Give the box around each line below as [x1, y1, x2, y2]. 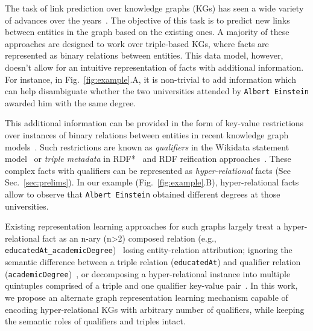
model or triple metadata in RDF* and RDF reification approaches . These [5, 152, 291, 165]
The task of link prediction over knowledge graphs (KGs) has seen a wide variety [5, 2, 304, 14]
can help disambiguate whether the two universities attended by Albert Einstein [5, 85, 309, 97]
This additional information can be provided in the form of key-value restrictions [5, 117, 304, 129]
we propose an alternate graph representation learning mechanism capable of [5, 291, 288, 303]
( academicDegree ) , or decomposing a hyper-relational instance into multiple [5, 267, 291, 280]
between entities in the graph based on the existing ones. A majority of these [5, 25, 289, 38]
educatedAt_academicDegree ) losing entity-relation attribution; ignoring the [5, 243, 292, 256]
